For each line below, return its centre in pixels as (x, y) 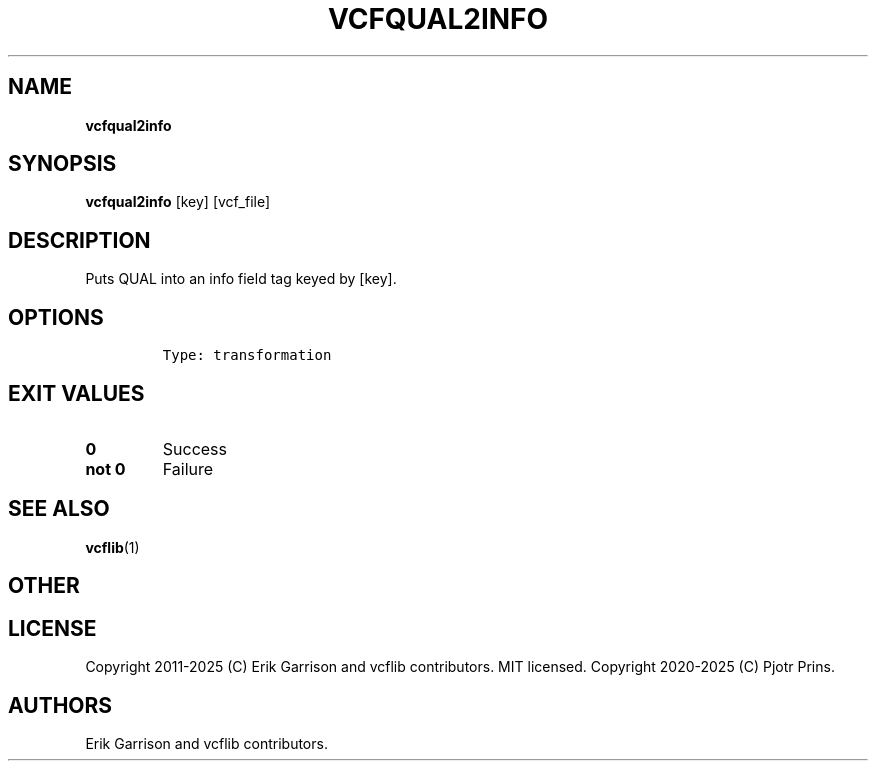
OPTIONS (56, 317)
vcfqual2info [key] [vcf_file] (178, 202)
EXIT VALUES (76, 393)
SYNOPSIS (62, 164)
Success (195, 448)
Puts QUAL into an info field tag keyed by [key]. (241, 279)
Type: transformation (247, 355)
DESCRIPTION (79, 240)
